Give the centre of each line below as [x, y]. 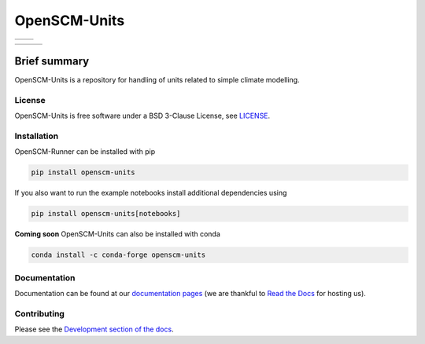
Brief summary [52, 61]
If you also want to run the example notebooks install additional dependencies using [151, 193]
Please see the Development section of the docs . [94, 329]
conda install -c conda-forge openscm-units [118, 255]
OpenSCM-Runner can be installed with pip [85, 152]
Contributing [39, 313]
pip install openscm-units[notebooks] [106, 214]
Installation [37, 136]
